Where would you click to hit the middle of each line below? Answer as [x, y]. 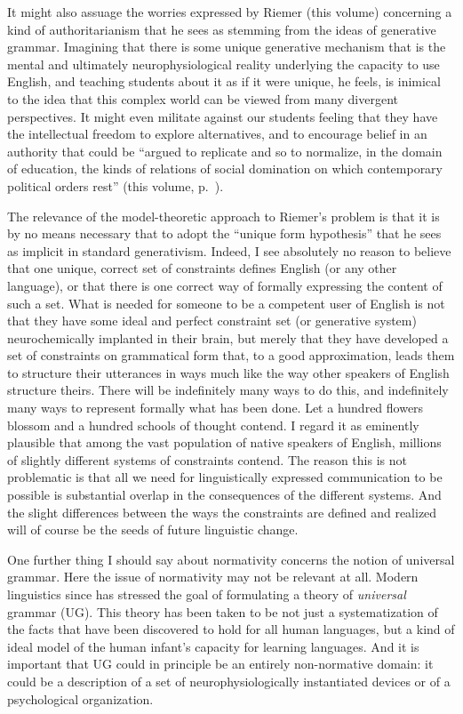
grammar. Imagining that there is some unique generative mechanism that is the [227, 47]
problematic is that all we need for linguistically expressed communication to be [225, 477]
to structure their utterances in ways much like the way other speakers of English [228, 372]
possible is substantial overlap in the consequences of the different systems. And [224, 495]
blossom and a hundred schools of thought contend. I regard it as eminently [213, 425]
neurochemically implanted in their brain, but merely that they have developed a [228, 337]
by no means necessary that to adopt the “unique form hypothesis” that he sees [224, 233]
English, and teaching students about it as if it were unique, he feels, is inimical [224, 81]
